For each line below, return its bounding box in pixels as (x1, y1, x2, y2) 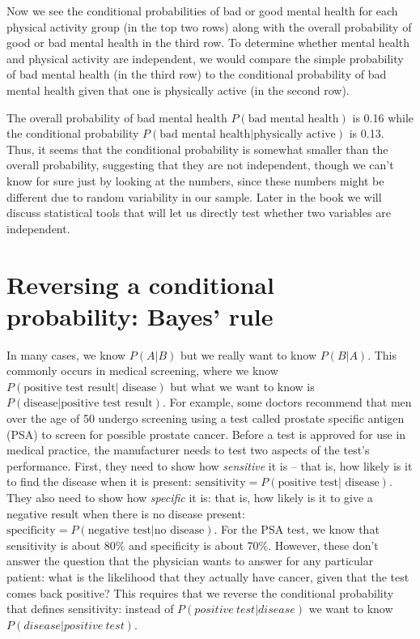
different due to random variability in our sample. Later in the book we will (6, 188, 382, 205)
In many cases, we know (6, 346, 126, 363)
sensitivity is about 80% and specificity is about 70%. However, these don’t (6, 536, 379, 553)
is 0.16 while (352, 109, 414, 126)
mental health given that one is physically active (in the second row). (6, 81, 350, 98)
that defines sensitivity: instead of (6, 600, 174, 617)
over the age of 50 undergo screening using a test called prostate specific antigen (6, 410, 405, 426)
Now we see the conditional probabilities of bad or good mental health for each (6, 2, 398, 19)
